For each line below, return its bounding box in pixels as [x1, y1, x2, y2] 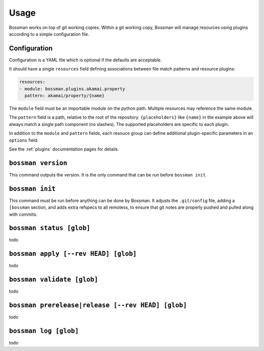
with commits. [9, 211, 38, 217]
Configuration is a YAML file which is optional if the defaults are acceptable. [9, 57, 162, 63]
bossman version [9, 159, 67, 167]
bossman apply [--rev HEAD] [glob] [9, 250, 137, 258]
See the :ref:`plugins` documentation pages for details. [9, 146, 119, 152]
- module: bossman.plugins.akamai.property [19, 86, 126, 92]
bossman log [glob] [9, 326, 79, 335]
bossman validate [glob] [9, 276, 98, 284]
